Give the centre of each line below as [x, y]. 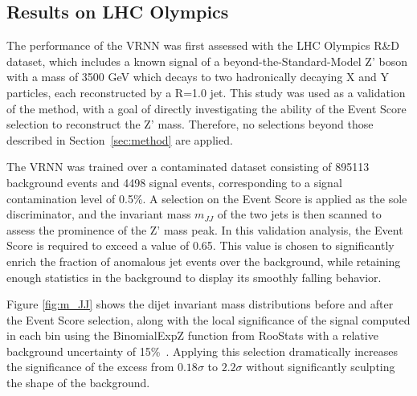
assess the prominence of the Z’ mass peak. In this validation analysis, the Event [205, 229]
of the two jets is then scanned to [299, 214]
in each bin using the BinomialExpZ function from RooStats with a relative [192, 335]
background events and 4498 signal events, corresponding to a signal [174, 182]
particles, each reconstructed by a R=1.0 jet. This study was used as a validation [206, 92]
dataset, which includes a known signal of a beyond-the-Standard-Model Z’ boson [207, 61]
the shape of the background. [78, 383]
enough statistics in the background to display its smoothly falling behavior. [194, 277]
